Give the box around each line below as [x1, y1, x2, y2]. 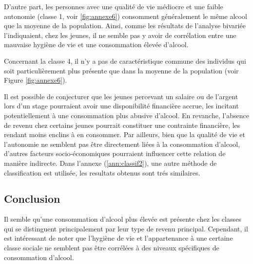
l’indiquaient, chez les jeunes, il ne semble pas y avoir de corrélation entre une [4, 30, 236, 40]
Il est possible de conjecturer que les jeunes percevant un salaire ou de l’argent [4, 91, 238, 101]
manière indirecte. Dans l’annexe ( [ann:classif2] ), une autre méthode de [4, 158, 217, 168]
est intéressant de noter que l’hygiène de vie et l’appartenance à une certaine [4, 233, 233, 243]
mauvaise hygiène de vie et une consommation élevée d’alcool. [4, 39, 189, 50]
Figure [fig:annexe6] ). [4, 75, 67, 85]
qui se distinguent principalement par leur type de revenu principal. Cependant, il [4, 223, 248, 233]
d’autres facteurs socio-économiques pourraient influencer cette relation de [4, 148, 226, 158]
